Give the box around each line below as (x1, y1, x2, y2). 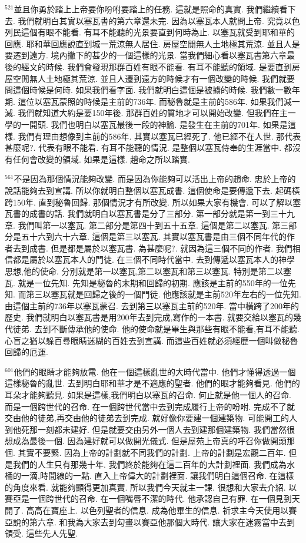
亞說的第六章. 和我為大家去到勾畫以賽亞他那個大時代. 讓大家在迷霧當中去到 (5, 515, 295, 528)
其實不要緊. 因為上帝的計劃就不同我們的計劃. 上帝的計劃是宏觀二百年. (18, 446, 286, 458)
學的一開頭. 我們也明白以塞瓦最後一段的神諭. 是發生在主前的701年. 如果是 (5, 118, 288, 130)
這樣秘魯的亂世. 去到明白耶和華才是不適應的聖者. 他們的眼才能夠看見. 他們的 (5, 377, 300, 389)
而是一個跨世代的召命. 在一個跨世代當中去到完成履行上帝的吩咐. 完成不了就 (5, 400, 295, 412)
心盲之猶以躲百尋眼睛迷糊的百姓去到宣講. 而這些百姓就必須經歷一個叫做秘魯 (5, 334, 298, 346)
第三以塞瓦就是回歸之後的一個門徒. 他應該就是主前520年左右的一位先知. (26, 288, 301, 300)
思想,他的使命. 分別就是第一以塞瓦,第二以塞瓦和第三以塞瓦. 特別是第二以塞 (5, 265, 291, 277)
